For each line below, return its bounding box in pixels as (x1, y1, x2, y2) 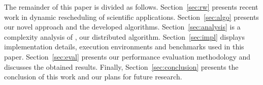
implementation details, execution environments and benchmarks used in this (4, 41, 244, 52)
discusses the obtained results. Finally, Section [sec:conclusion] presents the (4, 61, 239, 72)
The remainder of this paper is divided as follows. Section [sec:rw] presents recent (4, 2, 258, 12)
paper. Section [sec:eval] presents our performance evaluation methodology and (4, 51, 251, 62)
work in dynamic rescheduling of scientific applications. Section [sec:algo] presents (4, 11, 259, 22)
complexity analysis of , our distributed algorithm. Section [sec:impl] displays (4, 31, 245, 42)
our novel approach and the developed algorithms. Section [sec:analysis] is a (4, 21, 241, 32)
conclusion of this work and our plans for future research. (4, 71, 182, 82)
